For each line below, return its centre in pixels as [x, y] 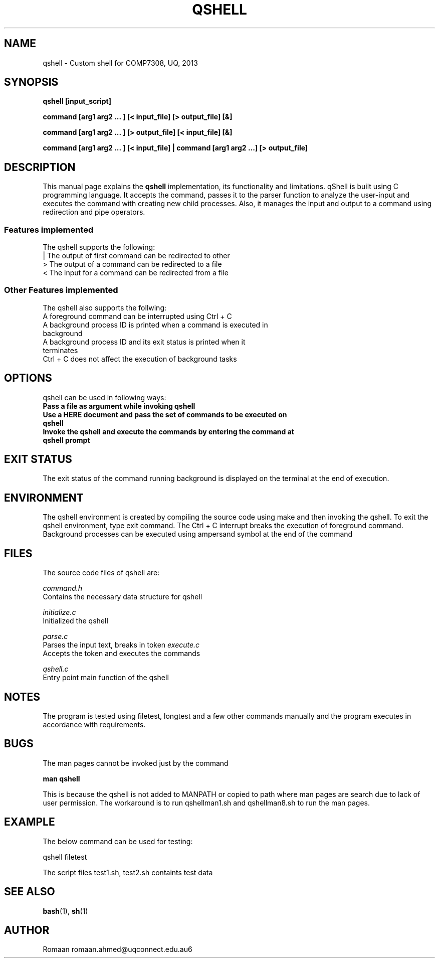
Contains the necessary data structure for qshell [123, 597]
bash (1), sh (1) [65, 911]
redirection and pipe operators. [94, 212]
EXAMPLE [30, 822]
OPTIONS [28, 378]
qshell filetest [65, 857]
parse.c [55, 636]
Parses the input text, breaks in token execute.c [121, 645]
